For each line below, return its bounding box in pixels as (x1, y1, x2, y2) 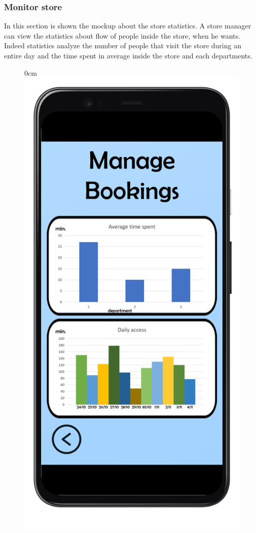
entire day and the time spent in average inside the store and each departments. (4, 50, 252, 60)
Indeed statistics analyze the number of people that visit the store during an (4, 40, 241, 51)
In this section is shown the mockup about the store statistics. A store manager (4, 20, 251, 31)
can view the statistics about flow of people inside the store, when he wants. (4, 30, 240, 41)
